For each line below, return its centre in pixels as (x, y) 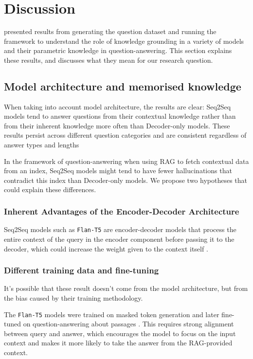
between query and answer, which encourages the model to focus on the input (120, 333)
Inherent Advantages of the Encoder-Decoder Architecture (122, 211)
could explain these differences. (50, 189)
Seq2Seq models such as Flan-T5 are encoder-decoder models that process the (120, 229)
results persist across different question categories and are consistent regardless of (125, 135)
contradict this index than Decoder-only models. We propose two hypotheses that (126, 180)
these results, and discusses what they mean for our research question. (108, 60)
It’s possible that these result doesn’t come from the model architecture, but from (126, 288)
